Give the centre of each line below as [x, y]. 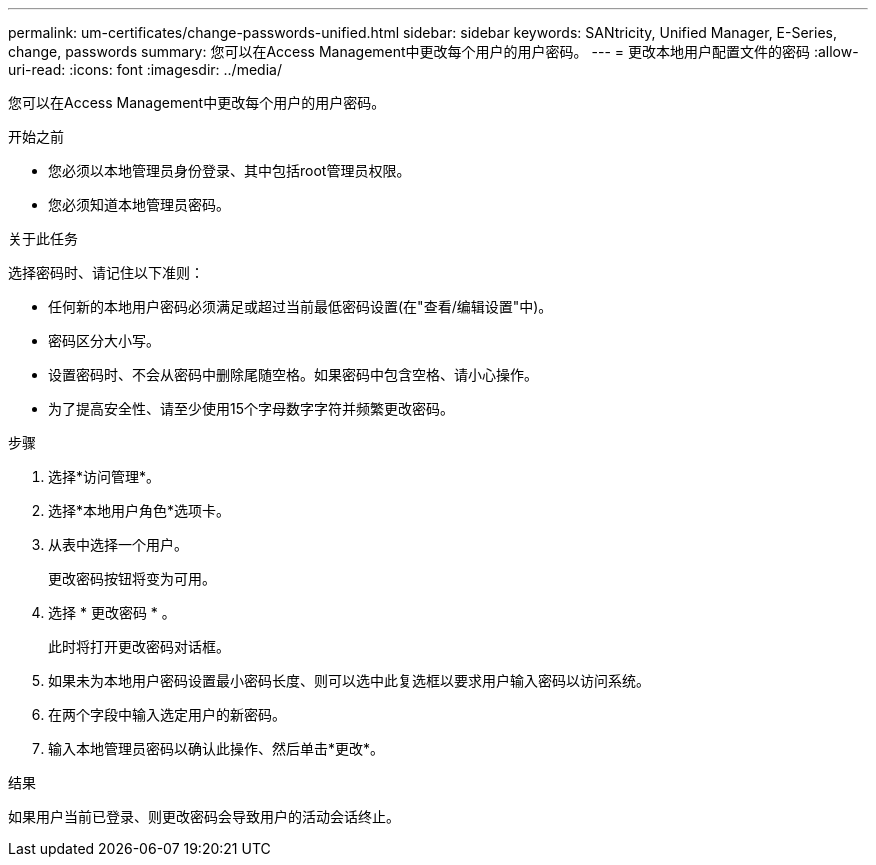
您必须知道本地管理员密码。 [139, 204]
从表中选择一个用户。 [118, 544]
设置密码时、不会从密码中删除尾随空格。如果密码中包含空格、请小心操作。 [293, 374]
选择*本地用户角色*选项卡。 [139, 510]
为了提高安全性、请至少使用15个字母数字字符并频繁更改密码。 [251, 408]
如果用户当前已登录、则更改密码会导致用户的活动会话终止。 [204, 816]
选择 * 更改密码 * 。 [112, 612]
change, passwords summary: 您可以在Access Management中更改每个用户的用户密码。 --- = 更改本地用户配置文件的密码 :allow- [433, 51]
